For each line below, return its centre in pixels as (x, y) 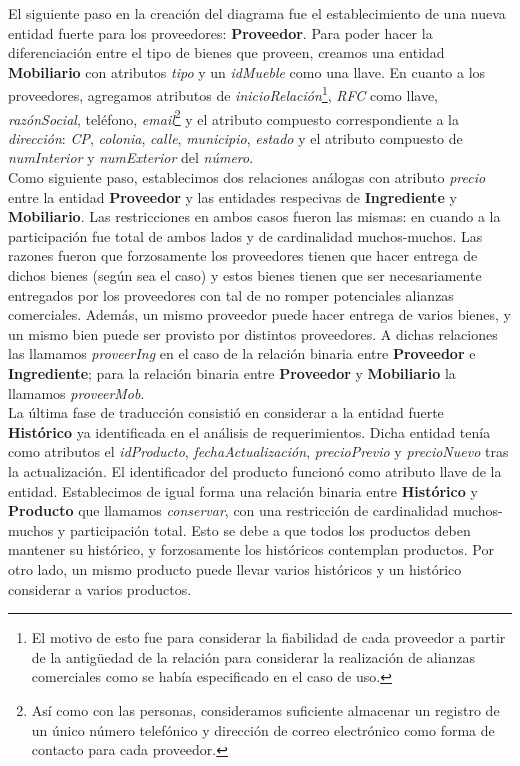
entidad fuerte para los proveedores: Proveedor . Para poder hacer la (220, 32)
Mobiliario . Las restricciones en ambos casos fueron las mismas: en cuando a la (254, 216)
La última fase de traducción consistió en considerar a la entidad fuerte (226, 412)
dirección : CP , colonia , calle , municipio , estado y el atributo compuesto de (235, 137)
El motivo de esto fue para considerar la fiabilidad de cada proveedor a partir (268, 637)
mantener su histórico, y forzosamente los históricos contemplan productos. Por (251, 549)
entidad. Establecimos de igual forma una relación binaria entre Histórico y (243, 490)
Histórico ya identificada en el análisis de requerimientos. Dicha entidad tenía (249, 431)
